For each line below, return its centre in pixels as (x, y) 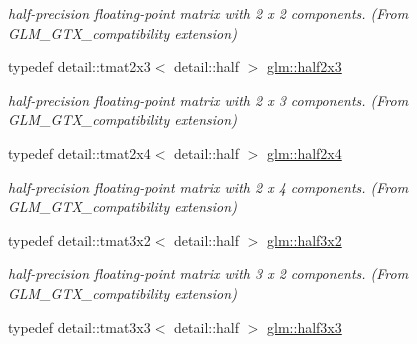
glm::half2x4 (304, 152)
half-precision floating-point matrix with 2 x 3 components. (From (208, 99)
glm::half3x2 (304, 239)
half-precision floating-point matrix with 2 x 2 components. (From (208, 13)
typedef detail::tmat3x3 (79, 326)
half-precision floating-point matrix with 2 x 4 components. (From (208, 186)
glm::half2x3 (304, 66)
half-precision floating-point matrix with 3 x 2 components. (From (208, 273)
